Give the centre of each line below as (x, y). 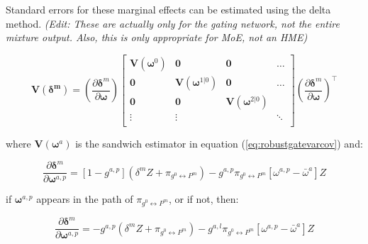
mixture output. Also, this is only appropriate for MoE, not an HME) (157, 37)
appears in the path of (85, 199)
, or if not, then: (203, 199)
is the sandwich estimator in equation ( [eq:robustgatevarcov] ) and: (219, 143)
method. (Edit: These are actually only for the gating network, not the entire (173, 23)
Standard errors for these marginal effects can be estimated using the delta (168, 9)
